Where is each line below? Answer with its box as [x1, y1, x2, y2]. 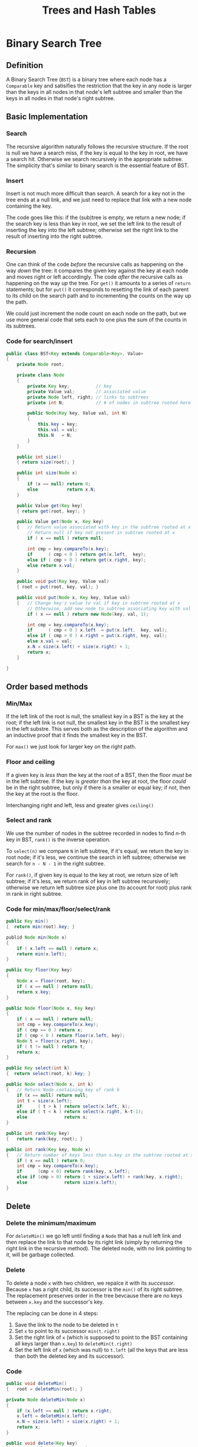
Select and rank [6, 816, 52, 824]
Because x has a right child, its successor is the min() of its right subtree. [6, 1285, 184, 1293]
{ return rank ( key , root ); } [6, 1136, 83, 1142]
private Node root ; [16, 361, 65, 368]
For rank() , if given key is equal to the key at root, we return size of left [6, 871, 179, 878]
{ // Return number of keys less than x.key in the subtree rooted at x [6, 1152, 194, 1158]
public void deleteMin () [6, 1381, 67, 1387]
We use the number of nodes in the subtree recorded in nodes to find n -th [6, 829, 186, 837]
